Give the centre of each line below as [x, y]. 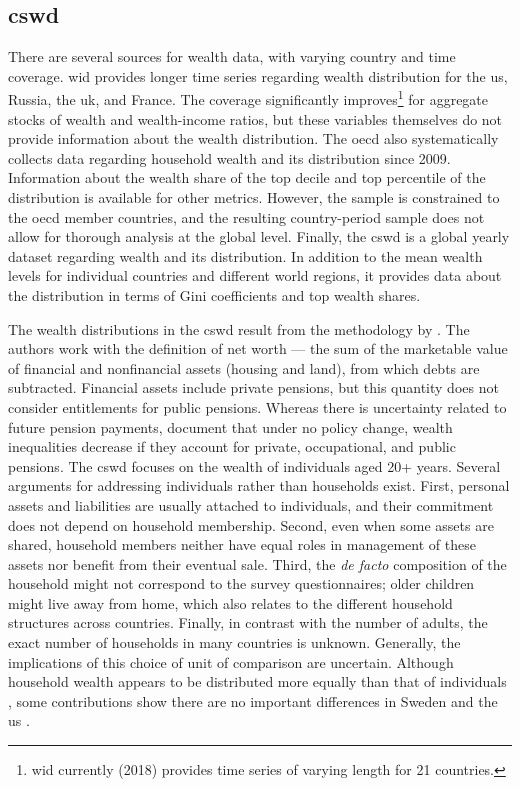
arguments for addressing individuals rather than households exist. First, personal [259, 485]
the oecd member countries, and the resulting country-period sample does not [246, 216]
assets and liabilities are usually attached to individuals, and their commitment [251, 504]
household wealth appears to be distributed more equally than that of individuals [257, 681]
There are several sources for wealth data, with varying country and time [232, 56]
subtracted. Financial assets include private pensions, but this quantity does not [253, 387]
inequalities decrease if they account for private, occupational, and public [232, 446]
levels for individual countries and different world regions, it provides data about [255, 275]
